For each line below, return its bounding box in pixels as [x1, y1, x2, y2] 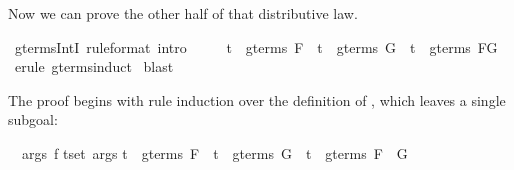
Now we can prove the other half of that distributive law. [8, 3, 358, 23]
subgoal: [8, 109, 58, 130]
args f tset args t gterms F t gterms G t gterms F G [21, 142, 408, 163]
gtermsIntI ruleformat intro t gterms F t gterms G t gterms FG [14, 36, 498, 57]
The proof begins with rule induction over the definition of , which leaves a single [8, 89, 506, 110]
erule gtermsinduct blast [14, 56, 174, 77]
